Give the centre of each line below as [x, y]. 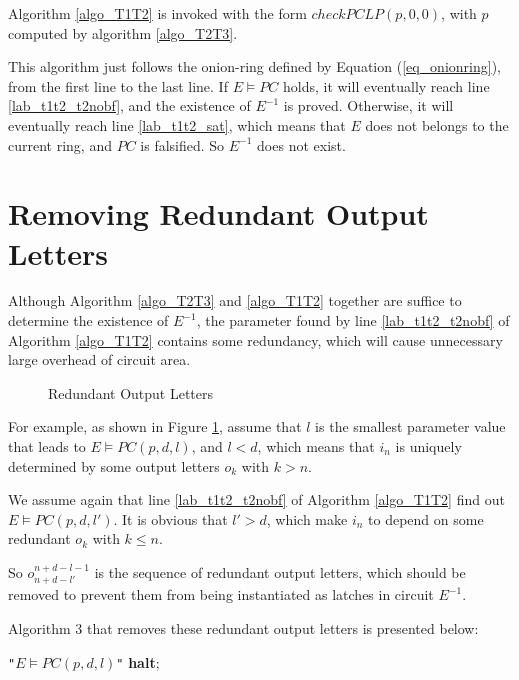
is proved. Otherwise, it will [368, 105]
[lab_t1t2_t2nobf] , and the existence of [129, 105]
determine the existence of [88, 320]
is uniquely [428, 446]
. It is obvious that [170, 518]
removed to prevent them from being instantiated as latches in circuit [221, 594]
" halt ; [138, 661]
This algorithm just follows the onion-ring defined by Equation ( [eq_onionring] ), [254, 66]
